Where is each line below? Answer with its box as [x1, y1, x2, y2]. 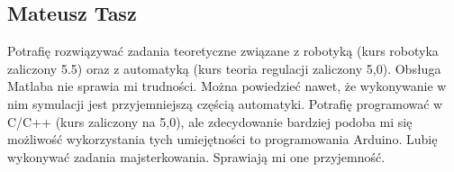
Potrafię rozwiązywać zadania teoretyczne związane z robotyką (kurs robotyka [7, 41, 439, 60]
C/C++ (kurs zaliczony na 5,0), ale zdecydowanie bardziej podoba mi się [7, 112, 413, 131]
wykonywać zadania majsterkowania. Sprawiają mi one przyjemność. [7, 147, 386, 166]
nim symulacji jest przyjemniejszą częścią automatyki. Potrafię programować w [7, 94, 443, 113]
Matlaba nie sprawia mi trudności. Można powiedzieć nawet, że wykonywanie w [7, 77, 447, 95]
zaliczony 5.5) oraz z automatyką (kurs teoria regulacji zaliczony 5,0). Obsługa [7, 59, 441, 77]
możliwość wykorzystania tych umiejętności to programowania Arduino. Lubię [7, 130, 438, 149]
